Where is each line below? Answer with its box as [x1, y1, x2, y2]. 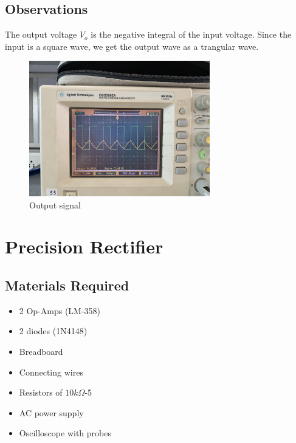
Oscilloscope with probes [19, 427, 111, 439]
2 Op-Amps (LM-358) [19, 304, 101, 317]
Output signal [29, 198, 81, 211]
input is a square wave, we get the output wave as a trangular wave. [5, 39, 259, 52]
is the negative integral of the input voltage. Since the [91, 28, 292, 41]
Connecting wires [19, 365, 83, 378]
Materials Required [5, 275, 129, 294]
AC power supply [19, 406, 84, 419]
